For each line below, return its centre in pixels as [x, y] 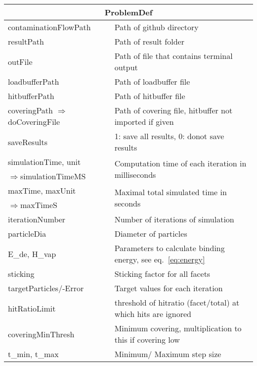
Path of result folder [149, 41]
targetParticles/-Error [46, 288]
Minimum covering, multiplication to [178, 328]
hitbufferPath [31, 96]
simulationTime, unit [44, 162]
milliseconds [135, 175]
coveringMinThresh [41, 334]
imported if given [144, 122]
